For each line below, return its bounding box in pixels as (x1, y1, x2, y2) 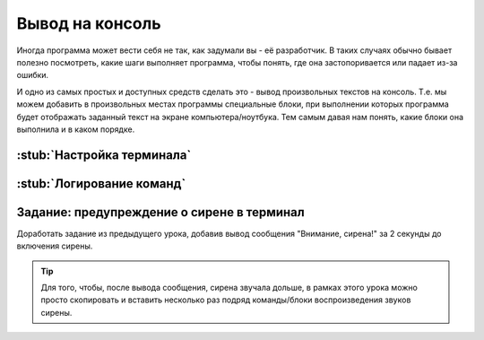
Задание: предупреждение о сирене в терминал (16, 205, 305, 220)
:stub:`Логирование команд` (16, 176, 186, 191)
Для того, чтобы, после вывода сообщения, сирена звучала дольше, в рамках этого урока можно (40, 283, 419, 292)
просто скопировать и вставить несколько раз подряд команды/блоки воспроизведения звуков (40, 294, 411, 305)
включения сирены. (16, 240, 93, 251)
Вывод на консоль (16, 13, 161, 33)
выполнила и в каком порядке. (16, 124, 135, 135)
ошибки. (16, 70, 49, 81)
